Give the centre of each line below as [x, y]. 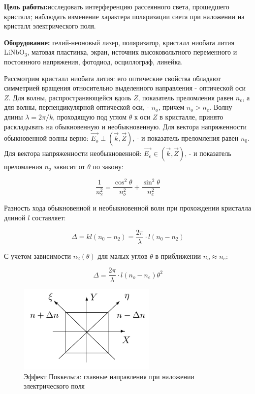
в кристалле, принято [191, 116]
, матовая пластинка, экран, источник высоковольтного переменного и [132, 52]
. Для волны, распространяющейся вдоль [70, 97]
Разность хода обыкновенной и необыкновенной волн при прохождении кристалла [127, 208]
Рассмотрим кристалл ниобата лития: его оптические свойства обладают [112, 78]
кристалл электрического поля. [50, 26]
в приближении [178, 256]
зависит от [69, 167]
